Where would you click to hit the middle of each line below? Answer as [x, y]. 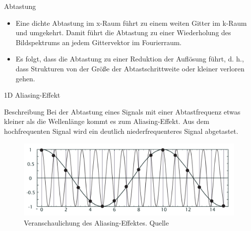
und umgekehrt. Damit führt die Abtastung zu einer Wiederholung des [123, 32]
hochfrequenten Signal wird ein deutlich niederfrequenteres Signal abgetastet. [121, 131]
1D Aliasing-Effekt [32, 95]
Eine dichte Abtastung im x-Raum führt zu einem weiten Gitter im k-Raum [131, 23]
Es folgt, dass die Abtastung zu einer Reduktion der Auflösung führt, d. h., [130, 59]
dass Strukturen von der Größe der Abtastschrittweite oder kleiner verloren [130, 68]
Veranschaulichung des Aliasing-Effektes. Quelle [96, 222]
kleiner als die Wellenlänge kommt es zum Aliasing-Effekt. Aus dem [107, 121]
